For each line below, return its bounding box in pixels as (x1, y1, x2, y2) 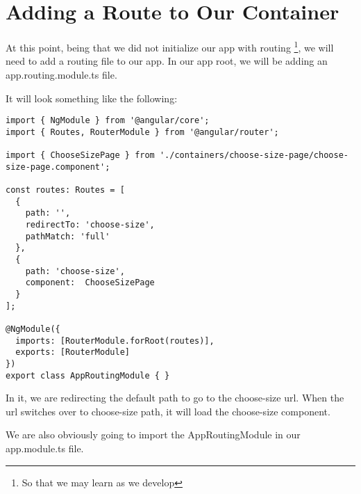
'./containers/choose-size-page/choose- (159, 150, 349, 161)
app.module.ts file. (6, 441, 84, 456)
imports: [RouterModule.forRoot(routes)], (15, 335, 215, 346)
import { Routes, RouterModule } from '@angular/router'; (6, 127, 279, 137)
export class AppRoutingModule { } (6, 370, 170, 381)
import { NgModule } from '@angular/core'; (6, 115, 210, 126)
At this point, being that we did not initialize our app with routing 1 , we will (6, 38, 334, 54)
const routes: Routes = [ (6, 185, 125, 196)
